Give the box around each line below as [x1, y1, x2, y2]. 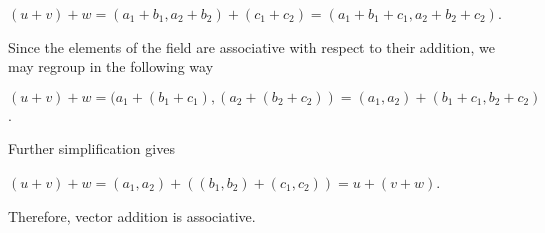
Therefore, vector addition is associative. [8, 205, 256, 226]
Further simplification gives [8, 138, 175, 159]
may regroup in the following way [8, 56, 214, 77]
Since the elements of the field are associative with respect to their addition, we [8, 36, 495, 57]
